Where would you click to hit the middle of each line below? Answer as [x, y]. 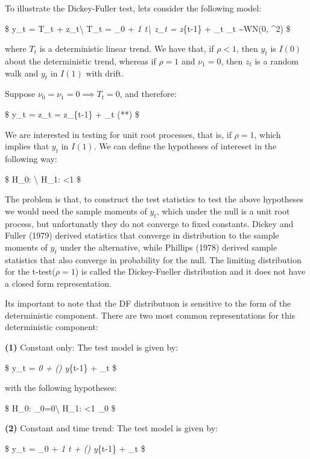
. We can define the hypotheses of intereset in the [185, 146]
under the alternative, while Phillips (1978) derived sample [169, 247]
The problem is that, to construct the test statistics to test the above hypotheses [154, 199]
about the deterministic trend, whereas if [81, 61]
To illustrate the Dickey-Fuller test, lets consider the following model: [133, 8]
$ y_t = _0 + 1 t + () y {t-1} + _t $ [75, 448]
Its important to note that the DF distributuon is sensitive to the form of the [148, 303]
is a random [277, 61]
